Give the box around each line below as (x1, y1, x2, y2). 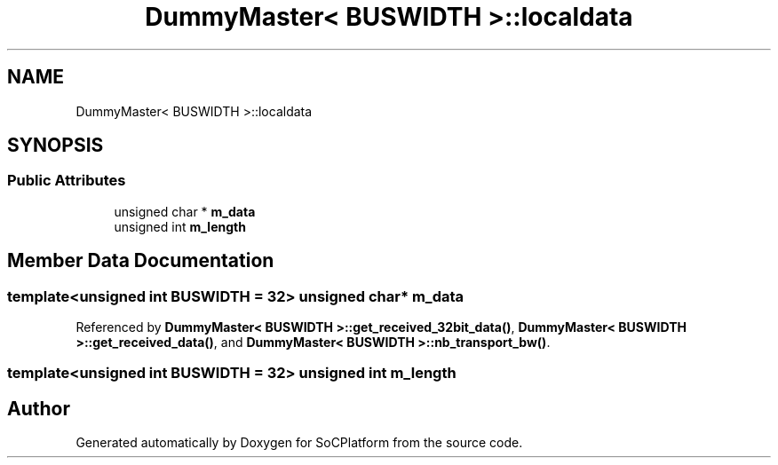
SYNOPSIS (7, 134, 104, 157)
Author (7, 397, 70, 420)
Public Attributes (7, 171, 126, 190)
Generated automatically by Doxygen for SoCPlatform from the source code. (75, 435, 523, 451)
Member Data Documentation (7, 249, 274, 272)
